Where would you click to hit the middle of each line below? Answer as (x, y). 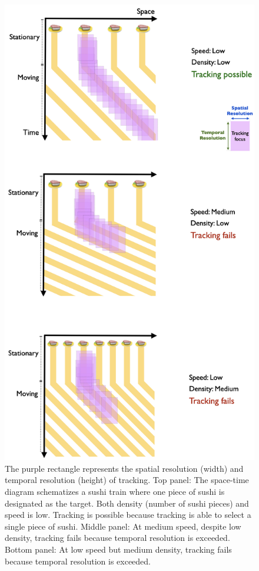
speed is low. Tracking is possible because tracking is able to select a (128, 515)
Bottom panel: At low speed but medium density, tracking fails (118, 549)
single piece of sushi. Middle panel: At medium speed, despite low (123, 526)
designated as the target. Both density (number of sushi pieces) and (127, 503)
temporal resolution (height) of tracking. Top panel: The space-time (127, 480)
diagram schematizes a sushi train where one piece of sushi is (115, 491)
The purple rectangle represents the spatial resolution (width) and (124, 468)
